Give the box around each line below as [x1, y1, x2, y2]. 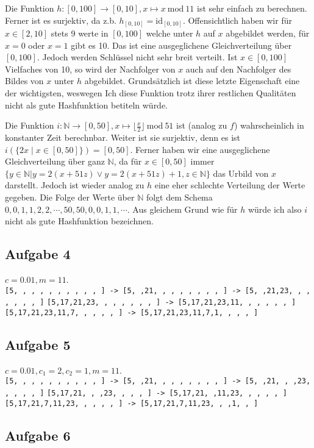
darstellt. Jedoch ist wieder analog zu [5, 179, 145, 191]
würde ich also [248, 202, 302, 215]
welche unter [146, 27, 193, 40]
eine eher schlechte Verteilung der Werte [154, 179, 305, 191]
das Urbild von [213, 166, 269, 179]
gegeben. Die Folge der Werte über [5, 191, 135, 204]
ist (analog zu [176, 119, 227, 132]
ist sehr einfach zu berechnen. [197, 2, 307, 14]
